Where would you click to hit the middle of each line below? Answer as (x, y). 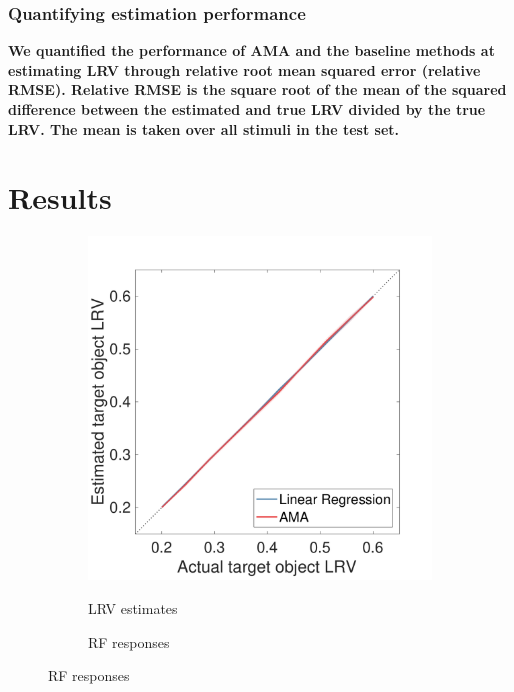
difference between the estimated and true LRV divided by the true (247, 109)
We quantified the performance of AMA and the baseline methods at (251, 50)
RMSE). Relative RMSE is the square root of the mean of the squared (257, 89)
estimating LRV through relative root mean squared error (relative (244, 69)
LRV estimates (133, 607)
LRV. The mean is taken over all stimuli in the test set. (204, 128)
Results (60, 197)
